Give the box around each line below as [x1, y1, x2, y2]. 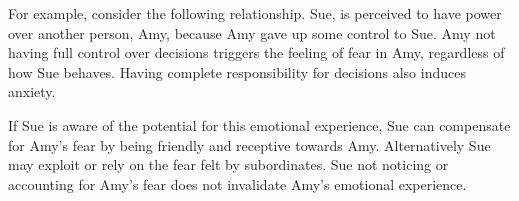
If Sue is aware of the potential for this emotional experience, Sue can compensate [8, 114, 511, 135]
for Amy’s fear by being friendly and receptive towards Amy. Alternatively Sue [8, 134, 491, 155]
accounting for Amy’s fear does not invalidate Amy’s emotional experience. [8, 173, 467, 194]
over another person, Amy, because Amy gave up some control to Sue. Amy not [8, 22, 496, 43]
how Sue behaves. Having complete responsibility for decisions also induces [8, 61, 466, 82]
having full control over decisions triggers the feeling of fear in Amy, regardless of [8, 42, 505, 63]
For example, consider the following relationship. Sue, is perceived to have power [8, 3, 502, 23]
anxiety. [8, 81, 56, 102]
